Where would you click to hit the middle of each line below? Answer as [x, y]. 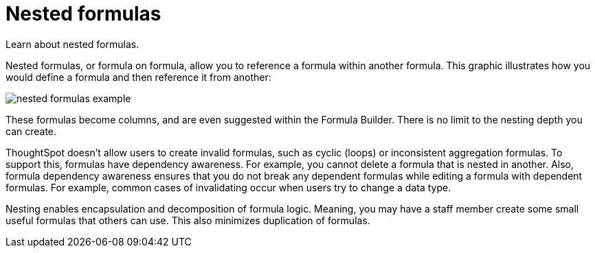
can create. [31, 131]
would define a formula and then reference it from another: [138, 77]
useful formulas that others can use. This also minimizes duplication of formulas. [188, 220]
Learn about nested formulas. [72, 44]
